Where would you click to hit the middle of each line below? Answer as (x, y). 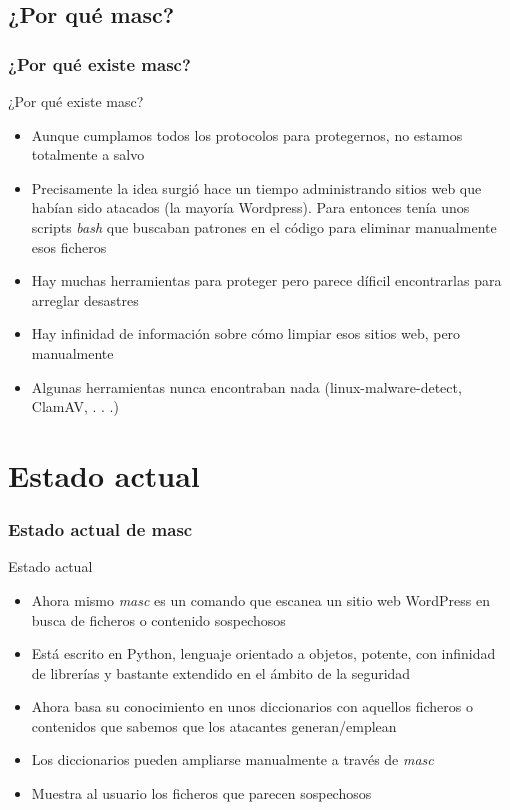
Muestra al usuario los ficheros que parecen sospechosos (201, 793)
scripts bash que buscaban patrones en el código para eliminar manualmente (264, 226)
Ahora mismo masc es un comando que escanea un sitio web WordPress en (260, 599)
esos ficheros (69, 246)
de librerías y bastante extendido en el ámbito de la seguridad (221, 672)
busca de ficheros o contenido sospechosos (158, 619)
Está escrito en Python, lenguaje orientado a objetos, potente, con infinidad (263, 653)
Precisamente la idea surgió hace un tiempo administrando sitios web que (256, 187)
